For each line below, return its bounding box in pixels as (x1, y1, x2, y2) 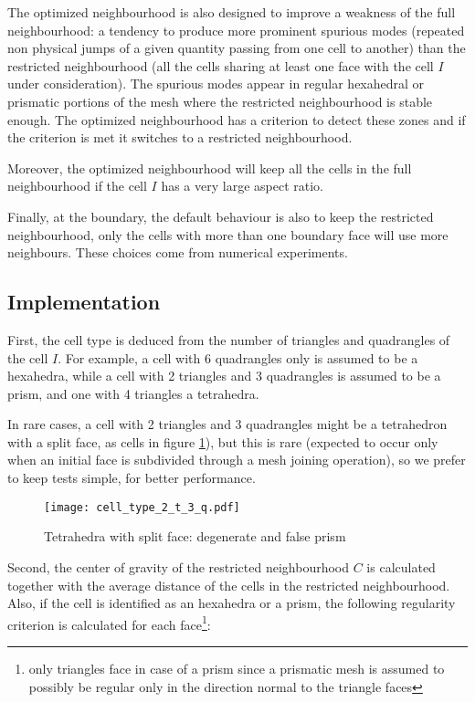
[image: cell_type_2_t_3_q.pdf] (44, 500, 240, 514)
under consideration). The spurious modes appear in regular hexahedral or (7, 74, 425, 93)
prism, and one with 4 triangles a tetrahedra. (7, 383, 259, 403)
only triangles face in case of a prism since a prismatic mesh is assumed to (28, 658, 445, 677)
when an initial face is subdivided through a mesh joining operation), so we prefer (7, 450, 466, 469)
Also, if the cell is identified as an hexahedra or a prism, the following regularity (7, 593, 456, 613)
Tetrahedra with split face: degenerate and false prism (44, 527, 346, 546)
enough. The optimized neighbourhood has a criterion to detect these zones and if (7, 110, 466, 129)
